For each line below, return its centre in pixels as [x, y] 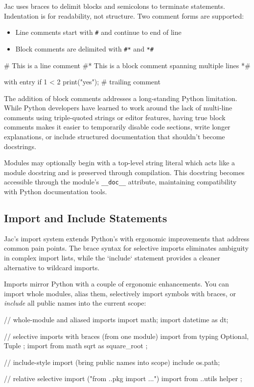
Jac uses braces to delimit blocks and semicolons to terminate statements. [115, 6]
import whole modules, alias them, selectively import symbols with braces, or [120, 293]
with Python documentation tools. [56, 192]
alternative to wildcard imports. [52, 267]
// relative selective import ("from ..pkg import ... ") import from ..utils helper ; [123, 378]
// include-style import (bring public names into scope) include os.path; [112, 362]
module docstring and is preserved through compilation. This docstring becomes [124, 172]
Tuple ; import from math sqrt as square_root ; [76, 346]
